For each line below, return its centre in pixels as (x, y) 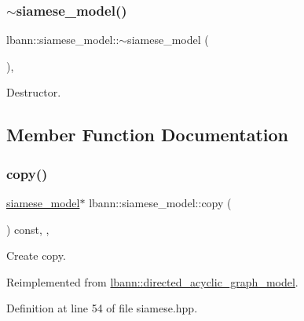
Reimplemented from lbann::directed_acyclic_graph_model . (152, 281)
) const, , (28, 229)
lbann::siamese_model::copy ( (160, 202)
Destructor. (34, 92)
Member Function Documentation (148, 135)
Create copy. (36, 255)
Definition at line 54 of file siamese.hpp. (102, 308)
